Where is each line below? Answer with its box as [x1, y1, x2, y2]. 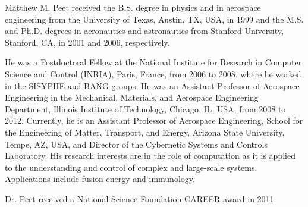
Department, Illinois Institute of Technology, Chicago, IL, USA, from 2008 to [5, 102, 286, 115]
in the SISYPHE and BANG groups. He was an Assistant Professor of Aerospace [5, 79, 300, 92]
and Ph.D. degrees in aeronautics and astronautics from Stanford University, [5, 24, 284, 37]
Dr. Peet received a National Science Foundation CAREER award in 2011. [5, 192, 276, 205]
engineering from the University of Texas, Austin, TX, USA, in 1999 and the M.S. [5, 12, 304, 25]
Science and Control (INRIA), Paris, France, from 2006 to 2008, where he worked [5, 67, 301, 80]
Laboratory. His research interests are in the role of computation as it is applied [5, 149, 296, 162]
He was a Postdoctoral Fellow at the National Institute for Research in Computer [5, 56, 302, 68]
